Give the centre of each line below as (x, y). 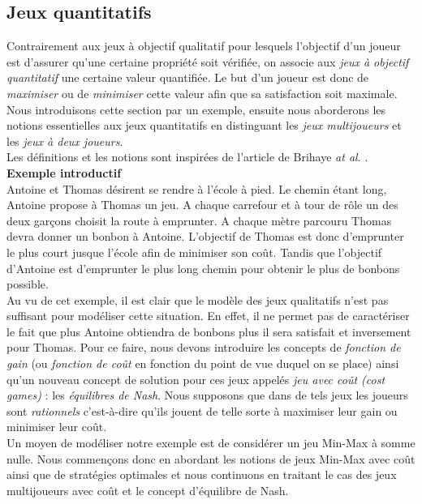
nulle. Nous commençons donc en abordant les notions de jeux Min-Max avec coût (211, 458)
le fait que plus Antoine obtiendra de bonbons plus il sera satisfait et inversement (209, 331)
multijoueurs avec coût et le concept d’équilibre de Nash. (148, 490)
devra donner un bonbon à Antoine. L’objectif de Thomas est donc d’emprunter (205, 236)
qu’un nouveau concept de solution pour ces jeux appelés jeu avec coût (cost (196, 379)
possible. (28, 284)
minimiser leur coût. (57, 427)
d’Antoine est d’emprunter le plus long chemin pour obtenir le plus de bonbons (203, 268)
